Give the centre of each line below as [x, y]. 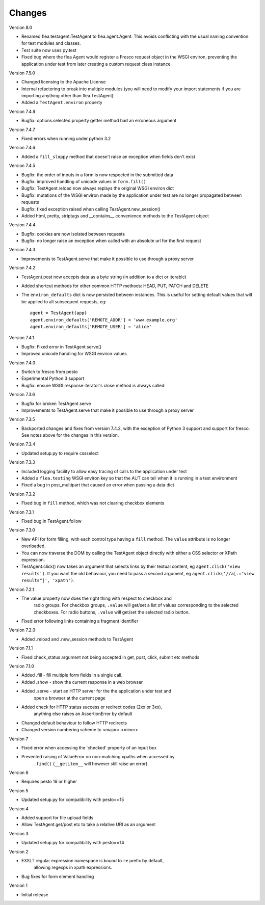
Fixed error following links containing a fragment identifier [80, 621]
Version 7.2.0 [22, 630]
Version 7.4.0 [22, 363]
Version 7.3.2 [22, 494]
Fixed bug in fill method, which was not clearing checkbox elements [93, 503]
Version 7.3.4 [22, 444]
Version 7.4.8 [22, 111]
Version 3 [19, 833]
